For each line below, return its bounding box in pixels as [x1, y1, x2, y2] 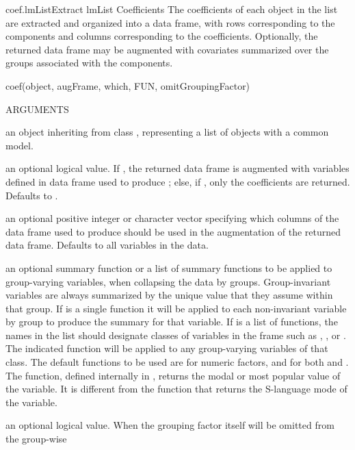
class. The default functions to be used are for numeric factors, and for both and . [5, 355, 349, 369]
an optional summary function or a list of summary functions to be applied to [5, 260, 332, 275]
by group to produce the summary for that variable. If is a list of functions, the [5, 314, 338, 329]
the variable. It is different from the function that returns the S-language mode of [5, 382, 347, 396]
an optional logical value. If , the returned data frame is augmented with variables [5, 161, 350, 175]
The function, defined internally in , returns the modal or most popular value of [5, 368, 341, 382]
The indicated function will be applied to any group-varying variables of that [5, 341, 328, 355]
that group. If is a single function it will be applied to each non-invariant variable [5, 301, 347, 315]
